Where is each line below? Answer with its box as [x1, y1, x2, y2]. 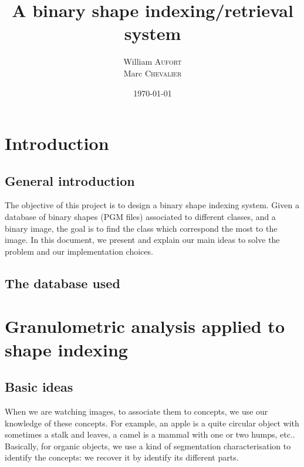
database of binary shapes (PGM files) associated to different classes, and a [5, 211, 276, 223]
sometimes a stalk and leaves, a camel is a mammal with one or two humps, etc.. [5, 428, 295, 441]
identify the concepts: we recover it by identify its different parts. [5, 451, 239, 463]
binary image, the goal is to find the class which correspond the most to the [5, 222, 278, 234]
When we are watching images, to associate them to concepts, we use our [5, 405, 268, 417]
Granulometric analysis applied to [5, 314, 285, 338]
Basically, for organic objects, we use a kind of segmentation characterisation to [5, 439, 291, 452]
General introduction [5, 171, 135, 189]
